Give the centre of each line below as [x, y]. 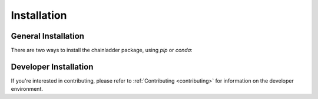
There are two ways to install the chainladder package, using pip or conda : [102, 50]
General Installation [48, 36]
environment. [27, 89]
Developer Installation [52, 66]
